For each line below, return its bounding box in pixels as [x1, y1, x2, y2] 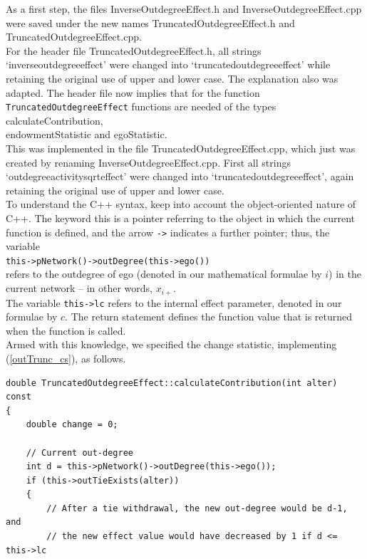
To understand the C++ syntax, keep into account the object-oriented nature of [6, 197, 356, 211]
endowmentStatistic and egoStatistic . [6, 127, 167, 142]
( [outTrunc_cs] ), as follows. [6, 350, 126, 365]
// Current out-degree [26, 447, 133, 458]
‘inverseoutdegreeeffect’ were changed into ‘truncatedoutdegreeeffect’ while [6, 57, 331, 72]
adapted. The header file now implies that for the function [6, 85, 260, 100]
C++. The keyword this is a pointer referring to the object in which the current [6, 210, 356, 225]
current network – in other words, [6, 281, 153, 296]
